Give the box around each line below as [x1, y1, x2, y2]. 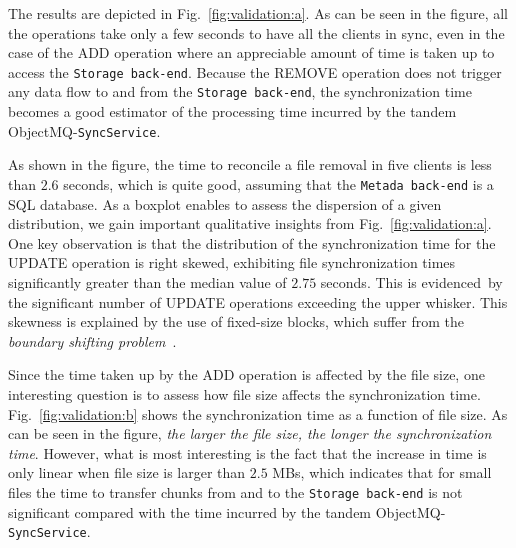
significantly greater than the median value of [8, 271, 287, 292]
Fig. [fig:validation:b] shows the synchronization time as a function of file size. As [8, 403, 508, 424]
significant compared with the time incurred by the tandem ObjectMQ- [8, 501, 446, 522]
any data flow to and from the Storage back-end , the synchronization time [8, 81, 472, 102]
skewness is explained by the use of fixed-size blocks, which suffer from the [8, 311, 465, 332]
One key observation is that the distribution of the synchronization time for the [8, 232, 496, 253]
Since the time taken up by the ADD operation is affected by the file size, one [8, 364, 485, 385]
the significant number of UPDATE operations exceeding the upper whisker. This [8, 291, 508, 312]
